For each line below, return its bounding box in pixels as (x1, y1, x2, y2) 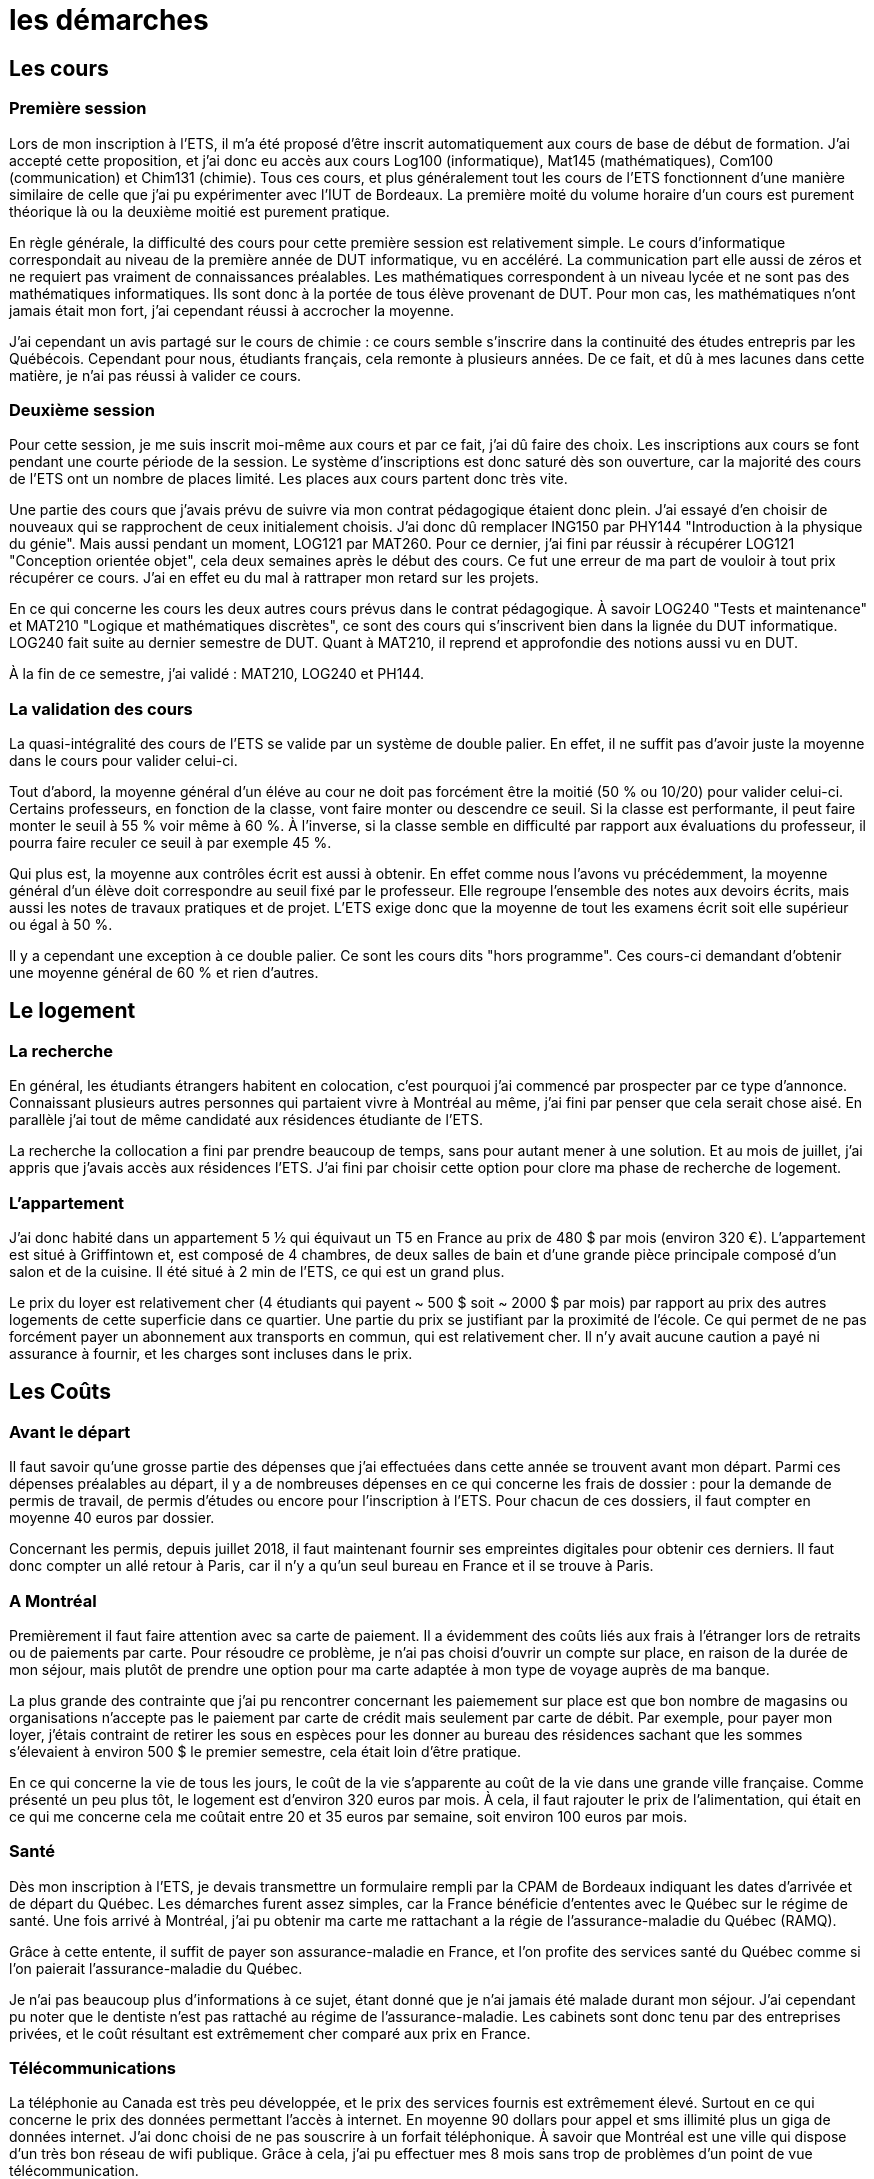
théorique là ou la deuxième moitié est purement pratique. (9, 202, 390, 220)
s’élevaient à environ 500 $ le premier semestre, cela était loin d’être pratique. (9, 1742, 522, 1760)
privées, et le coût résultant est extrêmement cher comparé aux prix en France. (9, 2024, 531, 2042)
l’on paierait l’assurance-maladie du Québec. (9, 1959, 303, 1977)
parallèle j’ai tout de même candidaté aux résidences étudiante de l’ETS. (9, 1111, 483, 1129)
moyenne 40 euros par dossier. (9, 1509, 215, 1527)
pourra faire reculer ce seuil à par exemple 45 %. (9, 834, 332, 852)
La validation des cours (9, 698, 193, 719)
